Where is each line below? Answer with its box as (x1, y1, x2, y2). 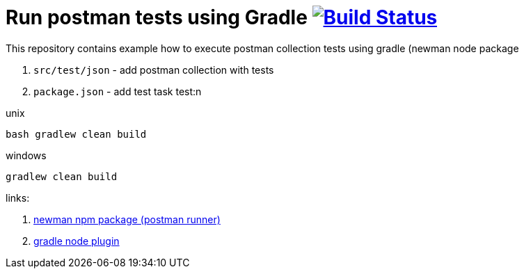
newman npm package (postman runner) (33, 213, 221, 225)
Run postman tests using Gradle (6, 6, 308, 29)
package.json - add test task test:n (33, 85, 202, 97)
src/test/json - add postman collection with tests (33, 63, 274, 76)
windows (6, 149, 47, 161)
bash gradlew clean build (6, 128, 147, 140)
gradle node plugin (33, 234, 120, 247)
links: (6, 191, 30, 204)
